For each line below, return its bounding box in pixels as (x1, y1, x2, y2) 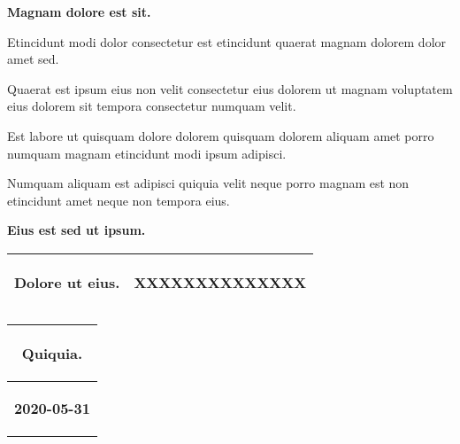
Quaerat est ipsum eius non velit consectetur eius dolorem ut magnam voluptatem (7, 79, 453, 97)
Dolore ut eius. (14, 271, 120, 292)
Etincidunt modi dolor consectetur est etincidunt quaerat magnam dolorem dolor (7, 32, 447, 51)
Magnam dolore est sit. (7, 3, 151, 20)
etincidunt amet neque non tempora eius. (7, 191, 230, 209)
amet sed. (7, 50, 59, 68)
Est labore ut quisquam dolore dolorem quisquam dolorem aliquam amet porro (7, 126, 434, 144)
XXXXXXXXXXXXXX (134, 271, 307, 292)
